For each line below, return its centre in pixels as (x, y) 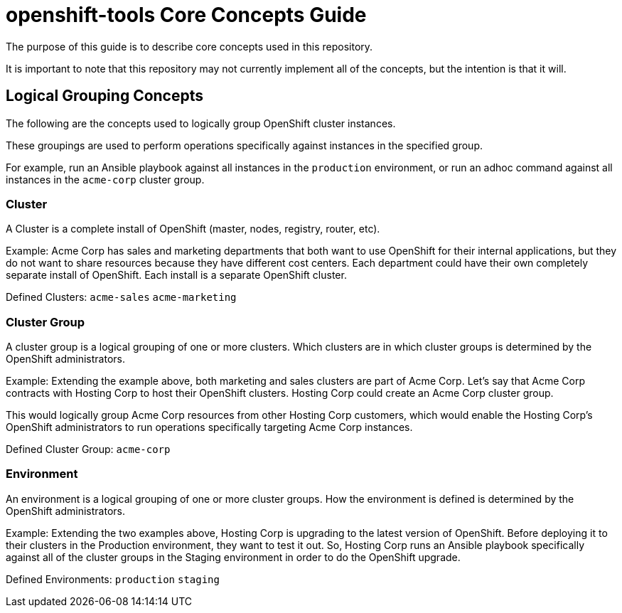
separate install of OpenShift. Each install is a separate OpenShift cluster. (176, 275)
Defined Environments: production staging (113, 579)
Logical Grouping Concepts (105, 96)
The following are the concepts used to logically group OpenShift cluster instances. (201, 123)
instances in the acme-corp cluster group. (105, 179)
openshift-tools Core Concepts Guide (186, 15)
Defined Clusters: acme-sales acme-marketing (121, 297)
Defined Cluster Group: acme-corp (88, 449)
